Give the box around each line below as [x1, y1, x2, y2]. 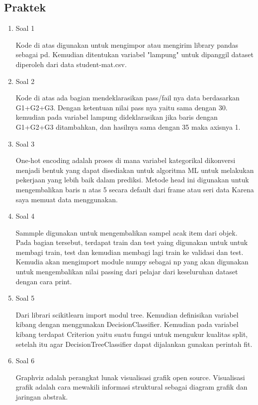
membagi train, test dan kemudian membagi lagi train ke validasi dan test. [15, 246, 244, 257]
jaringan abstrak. [15, 392, 68, 402]
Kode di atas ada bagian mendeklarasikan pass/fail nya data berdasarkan [15, 92, 240, 103]
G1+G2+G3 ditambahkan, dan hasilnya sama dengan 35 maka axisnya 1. [15, 121, 241, 132]
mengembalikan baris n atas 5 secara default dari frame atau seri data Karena [15, 184, 254, 194]
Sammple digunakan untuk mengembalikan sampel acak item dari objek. [15, 227, 238, 238]
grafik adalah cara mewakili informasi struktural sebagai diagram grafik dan [15, 382, 248, 392]
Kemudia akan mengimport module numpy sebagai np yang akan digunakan [15, 256, 249, 267]
